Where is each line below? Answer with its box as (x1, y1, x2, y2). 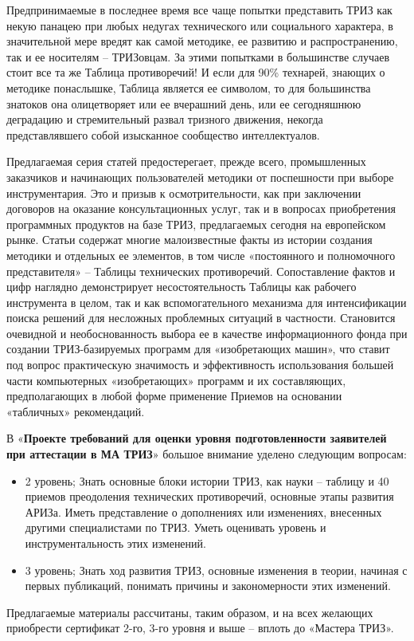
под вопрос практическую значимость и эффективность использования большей (6, 356, 394, 373)
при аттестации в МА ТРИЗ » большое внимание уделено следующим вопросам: (6, 446, 407, 462)
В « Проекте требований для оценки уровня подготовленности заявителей (6, 430, 387, 446)
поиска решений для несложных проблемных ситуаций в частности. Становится (6, 309, 396, 326)
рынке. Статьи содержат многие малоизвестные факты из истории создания (6, 231, 373, 248)
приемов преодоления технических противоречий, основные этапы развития (25, 488, 394, 505)
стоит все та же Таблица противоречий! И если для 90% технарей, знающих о (6, 64, 385, 81)
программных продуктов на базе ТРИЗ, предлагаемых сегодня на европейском (6, 215, 386, 232)
